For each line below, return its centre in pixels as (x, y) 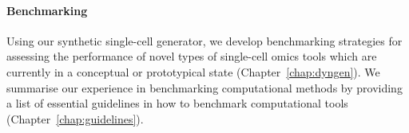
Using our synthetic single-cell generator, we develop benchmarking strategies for (204, 40)
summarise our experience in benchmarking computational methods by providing (204, 87)
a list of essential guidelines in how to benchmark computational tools (177, 103)
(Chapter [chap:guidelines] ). (75, 118)
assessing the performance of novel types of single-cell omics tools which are (192, 56)
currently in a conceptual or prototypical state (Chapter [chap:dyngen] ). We (193, 71)
